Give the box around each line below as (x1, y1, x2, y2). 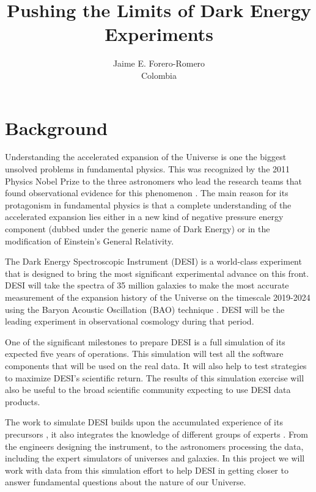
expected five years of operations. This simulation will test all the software (5, 347, 284, 360)
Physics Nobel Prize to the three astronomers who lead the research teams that (5, 174, 302, 187)
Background (5, 115, 108, 140)
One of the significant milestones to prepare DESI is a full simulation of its (5, 335, 285, 348)
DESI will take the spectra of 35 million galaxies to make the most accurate (5, 279, 289, 292)
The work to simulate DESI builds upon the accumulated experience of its (5, 416, 283, 428)
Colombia (141, 68, 177, 81)
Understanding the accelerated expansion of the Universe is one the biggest (5, 150, 287, 163)
